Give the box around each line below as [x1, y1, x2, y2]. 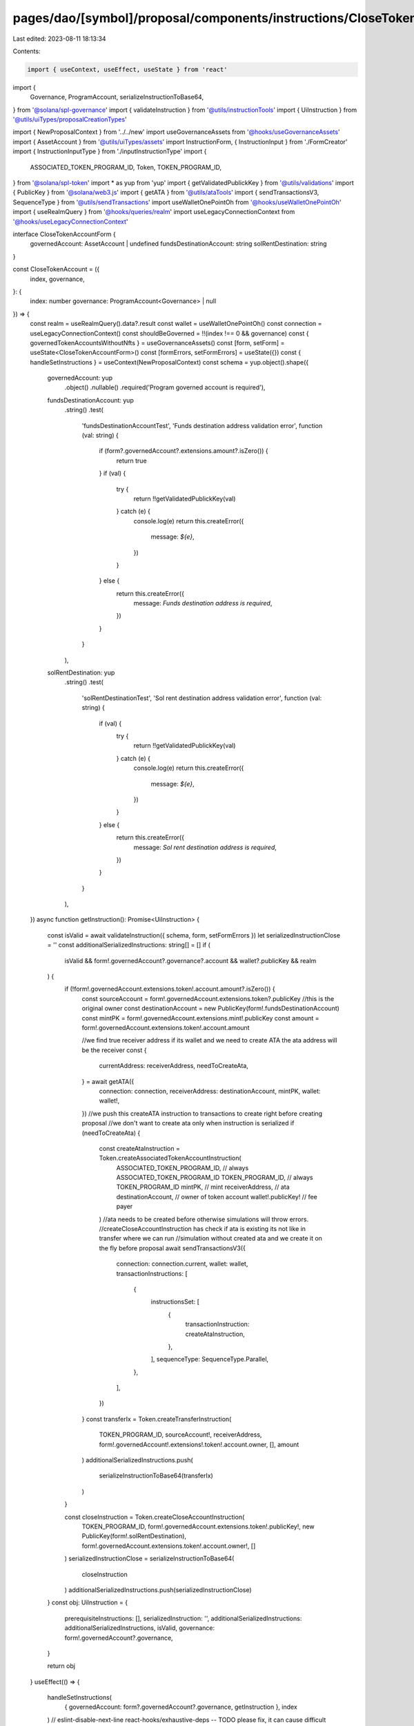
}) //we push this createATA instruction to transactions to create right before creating [81, 1109, 323, 1118]
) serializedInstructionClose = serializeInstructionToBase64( [64, 1554, 235, 1563]
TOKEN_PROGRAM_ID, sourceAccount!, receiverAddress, [99, 1431, 262, 1439]
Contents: [12, 47, 41, 55]
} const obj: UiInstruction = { [47, 1598, 128, 1607]
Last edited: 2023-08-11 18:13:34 [12, 35, 106, 43]
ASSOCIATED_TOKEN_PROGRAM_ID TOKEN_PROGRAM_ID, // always [116, 1174, 313, 1182]
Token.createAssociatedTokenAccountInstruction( [99, 1154, 241, 1163]
